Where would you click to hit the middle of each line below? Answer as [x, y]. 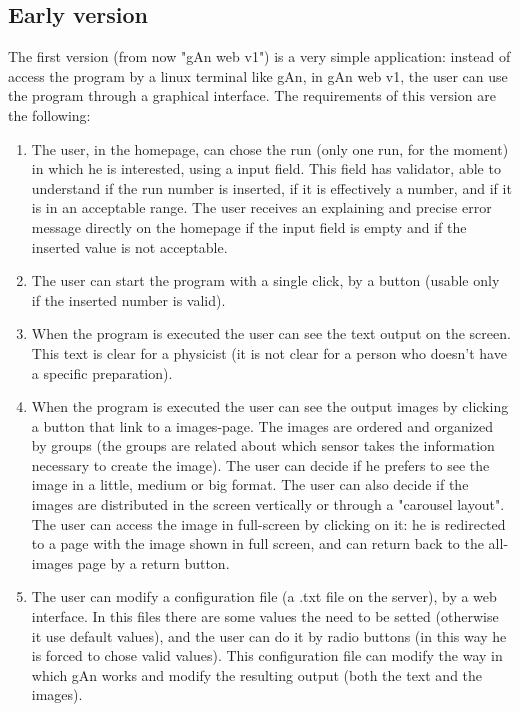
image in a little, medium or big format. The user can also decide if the [250, 484]
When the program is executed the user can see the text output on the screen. [271, 333]
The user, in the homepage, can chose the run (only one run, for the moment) [270, 148]
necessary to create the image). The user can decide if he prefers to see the [260, 464]
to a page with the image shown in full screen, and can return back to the [257, 543]
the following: [49, 114]
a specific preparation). [102, 372]
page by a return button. [153, 562]
